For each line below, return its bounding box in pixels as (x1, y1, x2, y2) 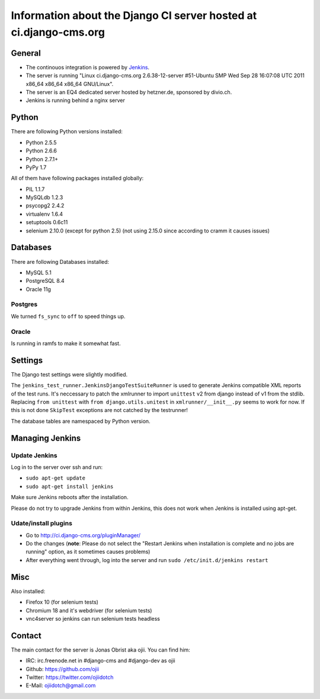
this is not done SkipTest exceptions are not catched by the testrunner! (11, 407, 188, 414)
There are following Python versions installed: (11, 128, 123, 135)
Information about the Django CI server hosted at (11, 9, 257, 22)
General (11, 48, 41, 58)
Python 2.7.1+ (25, 155, 59, 162)
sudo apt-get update (25, 475, 86, 481)
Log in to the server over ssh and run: (11, 464, 103, 471)
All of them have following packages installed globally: (11, 175, 144, 182)
